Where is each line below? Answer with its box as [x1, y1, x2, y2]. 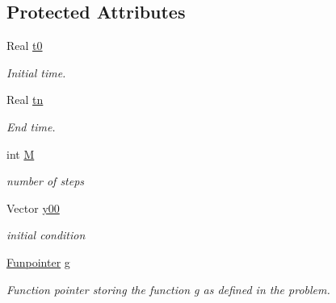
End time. [6, 118, 56, 135]
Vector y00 [6, 199, 60, 216]
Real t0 [6, 37, 43, 54]
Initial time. [6, 64, 66, 81]
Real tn [6, 91, 44, 108]
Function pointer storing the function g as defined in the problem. [6, 280, 330, 297]
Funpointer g [6, 253, 70, 270]
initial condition [6, 226, 86, 243]
